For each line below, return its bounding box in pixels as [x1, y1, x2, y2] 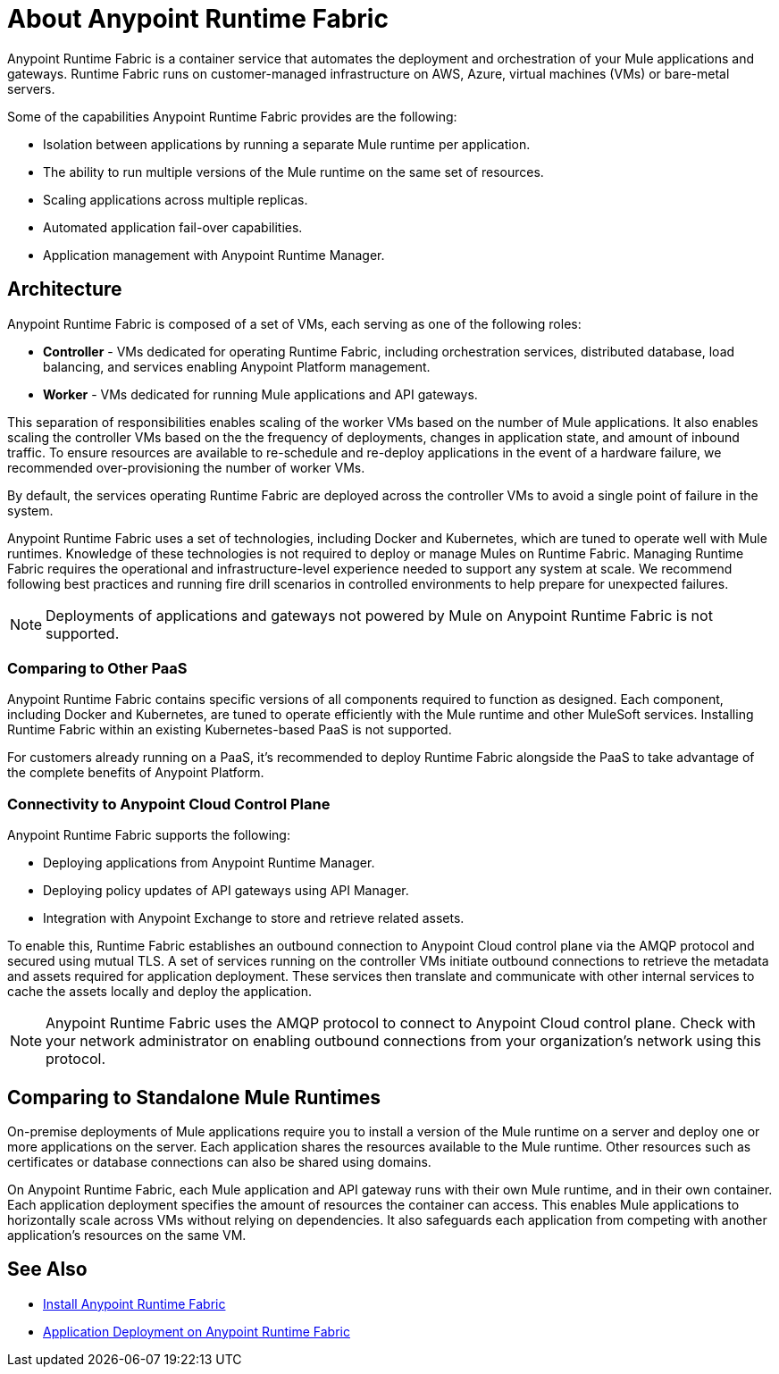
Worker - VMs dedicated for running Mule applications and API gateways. [43, 386, 478, 402]
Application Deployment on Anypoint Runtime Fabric [43, 1323, 350, 1339]
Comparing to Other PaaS [7, 658, 188, 677]
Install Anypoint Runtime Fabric [43, 1295, 226, 1311]
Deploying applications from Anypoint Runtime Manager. [43, 855, 375, 871]
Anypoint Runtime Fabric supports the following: [7, 827, 290, 843]
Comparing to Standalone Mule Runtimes [7, 1085, 381, 1109]
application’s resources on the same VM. [7, 1227, 247, 1243]
